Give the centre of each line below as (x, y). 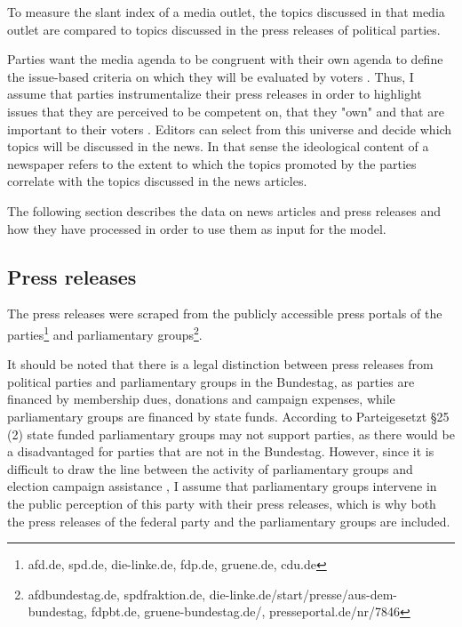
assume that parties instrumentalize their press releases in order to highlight (215, 94)
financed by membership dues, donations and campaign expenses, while (201, 399)
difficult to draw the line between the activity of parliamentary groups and (210, 468)
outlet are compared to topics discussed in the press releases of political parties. (224, 29)
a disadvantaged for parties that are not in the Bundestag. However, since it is (221, 451)
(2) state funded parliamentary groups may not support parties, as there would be (231, 434)
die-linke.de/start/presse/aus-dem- (303, 594)
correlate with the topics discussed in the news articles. (157, 181)
